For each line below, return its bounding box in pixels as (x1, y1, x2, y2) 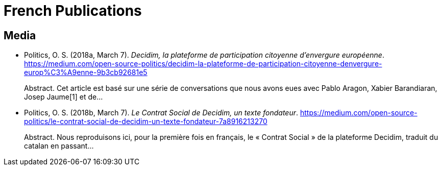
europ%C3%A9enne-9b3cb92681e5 (24, 68, 148, 77)
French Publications (4, 2, 142, 19)
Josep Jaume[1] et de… (24, 92, 103, 102)
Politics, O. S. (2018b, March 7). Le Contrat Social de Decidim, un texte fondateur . (24, 108, 299, 117)
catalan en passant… (24, 141, 94, 151)
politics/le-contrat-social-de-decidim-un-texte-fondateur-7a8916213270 (24, 117, 267, 126)
